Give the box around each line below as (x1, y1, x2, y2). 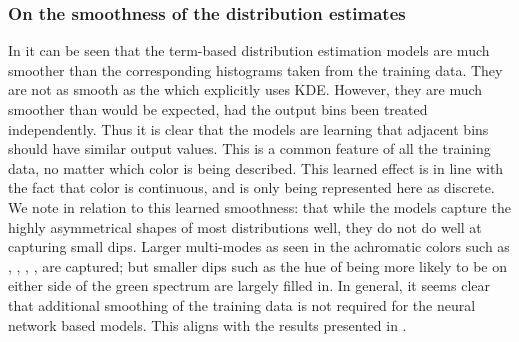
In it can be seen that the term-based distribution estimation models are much (8, 40, 490, 61)
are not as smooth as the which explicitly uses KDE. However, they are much (8, 79, 483, 100)
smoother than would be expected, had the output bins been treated (8, 99, 428, 119)
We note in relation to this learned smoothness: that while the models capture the (8, 196, 511, 217)
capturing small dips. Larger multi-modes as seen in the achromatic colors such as (8, 236, 510, 257)
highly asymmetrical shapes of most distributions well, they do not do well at (8, 216, 482, 237)
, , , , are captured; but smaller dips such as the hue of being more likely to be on (8, 255, 507, 276)
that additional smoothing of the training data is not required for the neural (8, 294, 476, 315)
